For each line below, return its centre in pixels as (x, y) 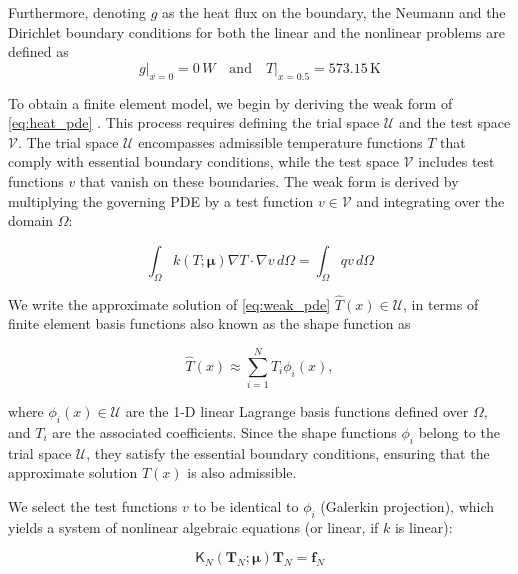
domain (31, 220)
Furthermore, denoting (77, 12)
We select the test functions (93, 505)
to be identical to (246, 505)
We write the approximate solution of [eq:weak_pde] (169, 303)
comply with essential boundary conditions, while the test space (203, 161)
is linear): (423, 526)
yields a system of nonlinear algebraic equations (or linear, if (193, 526)
